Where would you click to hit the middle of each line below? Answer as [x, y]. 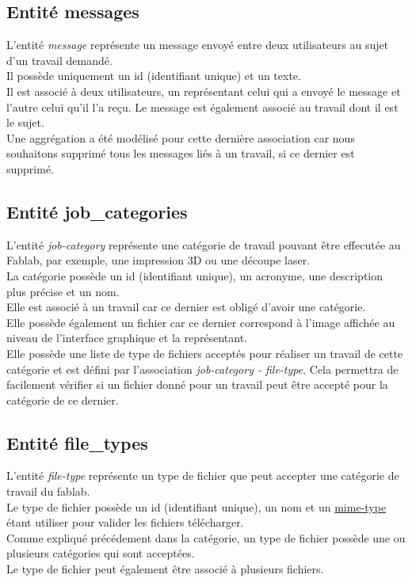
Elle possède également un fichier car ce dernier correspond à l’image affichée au [201, 322]
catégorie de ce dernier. [63, 399]
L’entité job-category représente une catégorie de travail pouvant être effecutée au [204, 244]
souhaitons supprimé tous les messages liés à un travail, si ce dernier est [181, 153]
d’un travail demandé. [59, 60]
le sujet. [25, 122]
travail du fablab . [48, 491]
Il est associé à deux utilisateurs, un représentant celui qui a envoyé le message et [204, 91]
